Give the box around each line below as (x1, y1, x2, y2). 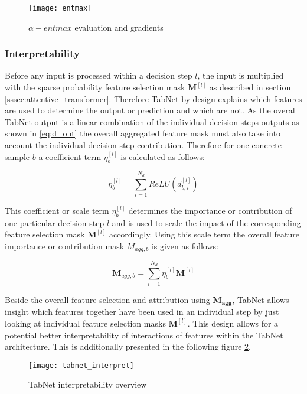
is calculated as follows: (120, 150, 205, 162)
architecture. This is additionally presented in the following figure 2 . (5, 340, 251, 353)
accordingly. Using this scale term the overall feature (109, 228, 299, 240)
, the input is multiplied (197, 69, 284, 82)
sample (5, 150, 30, 162)
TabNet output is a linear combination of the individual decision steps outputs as (5, 115, 299, 128)
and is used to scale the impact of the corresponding (112, 216, 301, 229)
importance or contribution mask (5, 239, 125, 252)
